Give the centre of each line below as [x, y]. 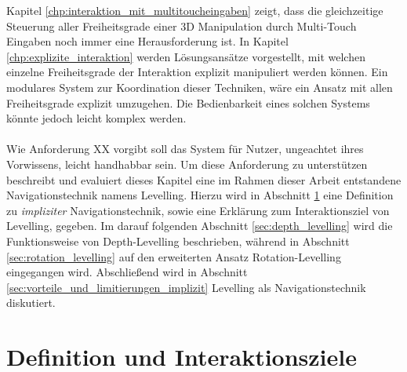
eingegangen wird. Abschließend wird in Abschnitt [127, 272]
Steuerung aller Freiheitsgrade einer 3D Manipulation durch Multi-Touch [182, 26]
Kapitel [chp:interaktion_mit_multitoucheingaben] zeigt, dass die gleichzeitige [195, 10]
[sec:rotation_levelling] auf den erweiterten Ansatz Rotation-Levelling [174, 256]
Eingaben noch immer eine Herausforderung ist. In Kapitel [147, 41]
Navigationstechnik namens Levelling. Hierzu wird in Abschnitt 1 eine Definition [200, 195]
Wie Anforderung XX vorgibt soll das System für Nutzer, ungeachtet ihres [185, 149]
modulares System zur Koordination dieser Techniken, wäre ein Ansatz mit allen [200, 87]
